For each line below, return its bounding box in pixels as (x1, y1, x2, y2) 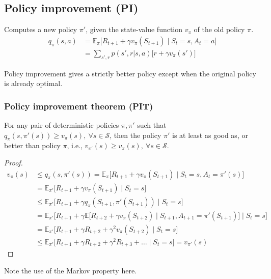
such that (137, 120, 167, 130)
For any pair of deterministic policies (4, 120, 119, 130)
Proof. (4, 157, 23, 168)
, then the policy (110, 129, 161, 140)
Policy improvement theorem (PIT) (4, 99, 153, 112)
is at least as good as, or (172, 129, 248, 140)
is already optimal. (4, 78, 63, 89)
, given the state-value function (86, 24, 183, 35)
